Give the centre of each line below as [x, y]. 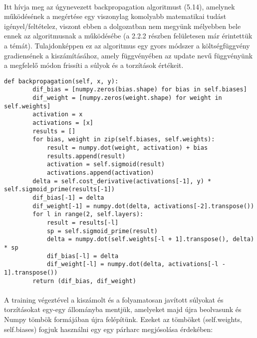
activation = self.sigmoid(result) [106, 165]
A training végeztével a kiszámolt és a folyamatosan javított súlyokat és [114, 299]
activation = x [58, 115]
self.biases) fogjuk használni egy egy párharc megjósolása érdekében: [109, 329]
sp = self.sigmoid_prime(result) [102, 231]
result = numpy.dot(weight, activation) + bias [127, 148]
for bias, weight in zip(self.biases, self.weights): [124, 140]
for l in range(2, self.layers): [88, 214]
